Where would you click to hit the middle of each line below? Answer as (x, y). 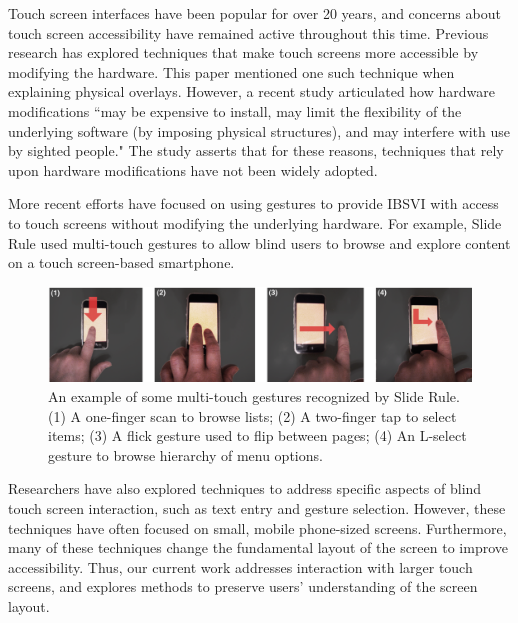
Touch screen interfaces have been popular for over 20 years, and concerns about (254, 13)
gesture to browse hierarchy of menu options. (185, 454)
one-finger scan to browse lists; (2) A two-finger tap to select (271, 415)
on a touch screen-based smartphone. (121, 262)
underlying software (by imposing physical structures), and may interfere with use (259, 130)
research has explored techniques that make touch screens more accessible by (243, 52)
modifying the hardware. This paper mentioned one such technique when (231, 71)
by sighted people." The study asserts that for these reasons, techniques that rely (256, 150)
